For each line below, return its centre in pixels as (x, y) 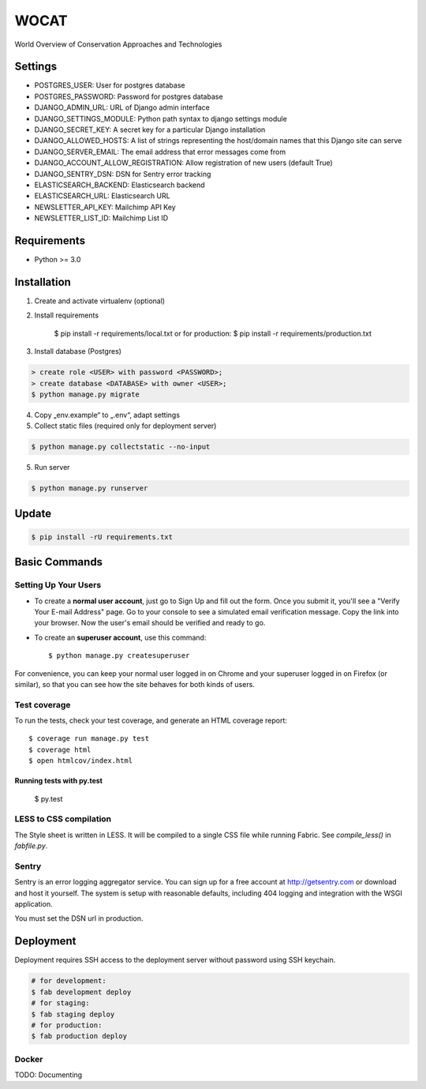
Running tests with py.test (58, 781)
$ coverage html (60, 749)
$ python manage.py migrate (85, 394)
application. (34, 904)
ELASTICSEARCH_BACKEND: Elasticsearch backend (120, 185)
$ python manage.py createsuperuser (119, 656)
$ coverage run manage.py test (89, 739)
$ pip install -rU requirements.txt (102, 537)
